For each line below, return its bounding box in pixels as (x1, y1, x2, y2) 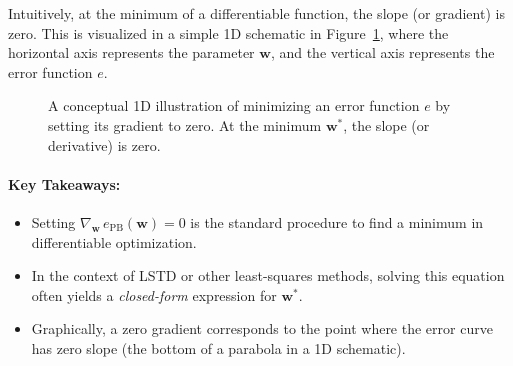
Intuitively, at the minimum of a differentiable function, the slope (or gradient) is (8, 3, 505, 23)
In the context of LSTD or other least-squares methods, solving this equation (31, 265, 505, 286)
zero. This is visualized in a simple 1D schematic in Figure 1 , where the (8, 22, 449, 43)
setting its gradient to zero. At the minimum (48, 114, 322, 135)
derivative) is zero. (48, 134, 161, 155)
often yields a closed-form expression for (31, 284, 277, 305)
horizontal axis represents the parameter (8, 42, 255, 63)
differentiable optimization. (31, 231, 197, 252)
